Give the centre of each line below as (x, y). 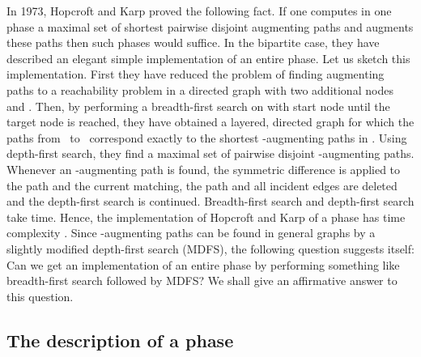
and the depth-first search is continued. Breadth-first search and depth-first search (210, 201)
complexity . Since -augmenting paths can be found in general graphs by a (191, 233)
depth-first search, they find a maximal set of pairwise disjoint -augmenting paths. (210, 153)
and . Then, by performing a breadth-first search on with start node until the (198, 106)
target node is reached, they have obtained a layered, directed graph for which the (210, 122)
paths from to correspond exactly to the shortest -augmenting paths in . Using (207, 137)
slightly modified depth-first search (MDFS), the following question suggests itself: (210, 248)
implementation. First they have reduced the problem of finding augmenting (196, 74)
